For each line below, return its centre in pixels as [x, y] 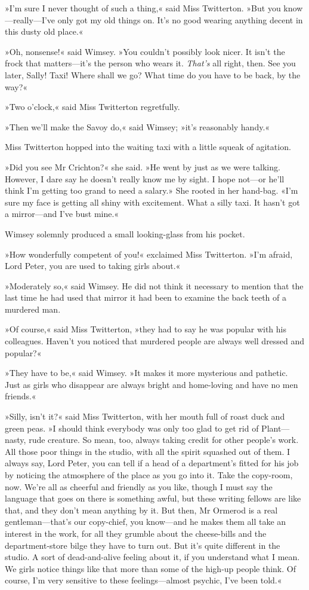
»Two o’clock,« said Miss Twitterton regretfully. [92, 107]
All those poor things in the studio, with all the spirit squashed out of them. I [148, 451]
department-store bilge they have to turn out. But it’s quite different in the [143, 545]
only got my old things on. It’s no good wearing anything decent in [180, 19]
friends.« [21, 396]
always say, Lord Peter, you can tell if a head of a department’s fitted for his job [152, 463]
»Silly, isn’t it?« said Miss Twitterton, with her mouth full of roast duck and [145, 416]
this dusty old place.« [44, 31]
